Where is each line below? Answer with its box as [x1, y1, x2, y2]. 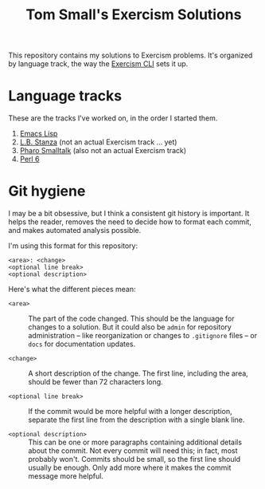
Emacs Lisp [19, 129, 58, 139]
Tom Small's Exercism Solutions [25, 6, 242, 24]
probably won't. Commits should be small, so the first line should [28, 455, 241, 464]
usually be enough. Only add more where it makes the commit [28, 463, 232, 472]
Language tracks [8, 87, 122, 105]
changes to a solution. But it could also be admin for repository [28, 322, 232, 332]
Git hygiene [8, 182, 86, 200]
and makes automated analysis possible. [8, 226, 142, 235]
